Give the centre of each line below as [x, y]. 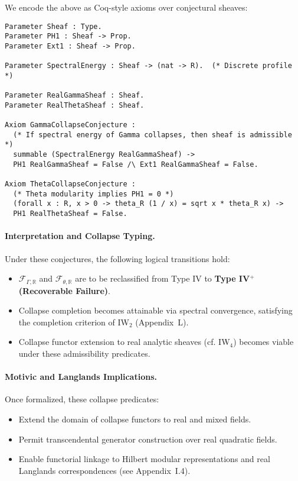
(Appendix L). [162, 322]
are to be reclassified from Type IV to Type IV [163, 278]
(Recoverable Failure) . [64, 290]
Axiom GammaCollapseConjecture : [70, 125]
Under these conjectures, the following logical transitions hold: [117, 258]
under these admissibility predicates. [84, 353]
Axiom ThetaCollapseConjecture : [70, 184]
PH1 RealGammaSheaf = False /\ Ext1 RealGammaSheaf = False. [136, 164]
